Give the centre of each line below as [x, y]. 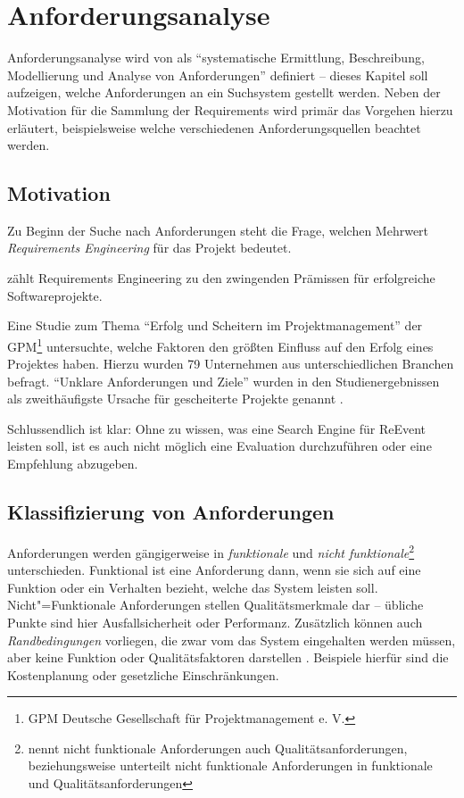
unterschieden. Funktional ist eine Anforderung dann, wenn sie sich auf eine [214, 570]
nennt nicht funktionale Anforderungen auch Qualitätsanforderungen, [218, 748]
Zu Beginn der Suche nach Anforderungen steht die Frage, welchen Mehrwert [218, 230]
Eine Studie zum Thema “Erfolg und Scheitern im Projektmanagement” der [215, 325]
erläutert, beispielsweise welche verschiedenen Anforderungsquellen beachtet [214, 127]
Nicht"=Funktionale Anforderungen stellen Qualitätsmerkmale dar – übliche [215, 605]
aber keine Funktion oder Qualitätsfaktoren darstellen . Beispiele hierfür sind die [228, 657]
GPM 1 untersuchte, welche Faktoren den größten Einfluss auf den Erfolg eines [220, 345]
